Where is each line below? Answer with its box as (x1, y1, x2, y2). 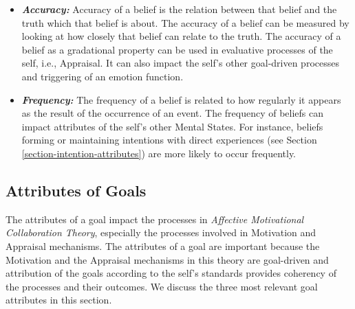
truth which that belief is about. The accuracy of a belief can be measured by (21, 15, 349, 30)
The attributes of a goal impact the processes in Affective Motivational (6, 211, 304, 226)
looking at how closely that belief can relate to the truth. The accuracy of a (21, 29, 341, 43)
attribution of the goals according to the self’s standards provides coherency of (6, 266, 336, 280)
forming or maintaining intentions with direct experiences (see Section (21, 133, 317, 147)
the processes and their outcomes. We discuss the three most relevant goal (6, 279, 318, 293)
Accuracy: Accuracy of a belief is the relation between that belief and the (21, 2, 337, 16)
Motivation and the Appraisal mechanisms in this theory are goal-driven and (6, 252, 329, 266)
